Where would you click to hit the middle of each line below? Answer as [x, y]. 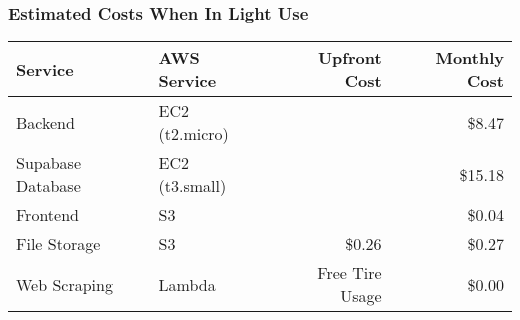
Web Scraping [64, 284]
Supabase [48, 163]
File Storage [58, 244]
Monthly [469, 58]
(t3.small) [192, 186]
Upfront [349, 58]
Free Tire [349, 273]
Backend [45, 122]
